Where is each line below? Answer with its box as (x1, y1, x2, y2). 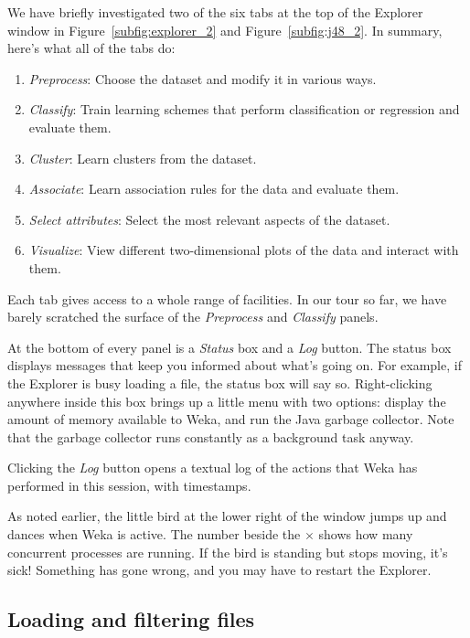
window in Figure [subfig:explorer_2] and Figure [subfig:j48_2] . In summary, (7, 20, 443, 39)
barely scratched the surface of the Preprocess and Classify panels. (7, 307, 379, 326)
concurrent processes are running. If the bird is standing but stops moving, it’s (7, 542, 448, 561)
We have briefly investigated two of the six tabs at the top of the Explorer (7, 3, 423, 21)
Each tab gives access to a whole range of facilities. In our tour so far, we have (7, 289, 447, 308)
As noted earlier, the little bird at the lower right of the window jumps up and (7, 506, 447, 526)
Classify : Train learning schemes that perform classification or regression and (28, 100, 460, 119)
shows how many (318, 525, 413, 544)
